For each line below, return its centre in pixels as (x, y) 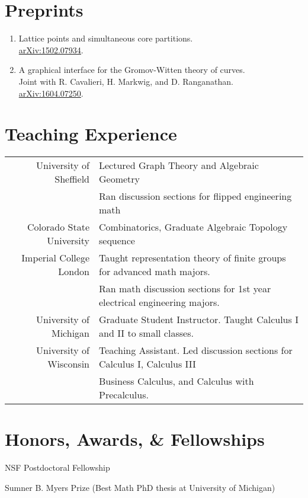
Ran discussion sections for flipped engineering (195, 196)
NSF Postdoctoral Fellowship (57, 467)
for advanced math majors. (155, 272)
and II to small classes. (146, 333)
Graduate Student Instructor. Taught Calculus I (199, 320)
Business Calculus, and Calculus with (177, 381)
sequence (117, 241)
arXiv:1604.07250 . (51, 93)
